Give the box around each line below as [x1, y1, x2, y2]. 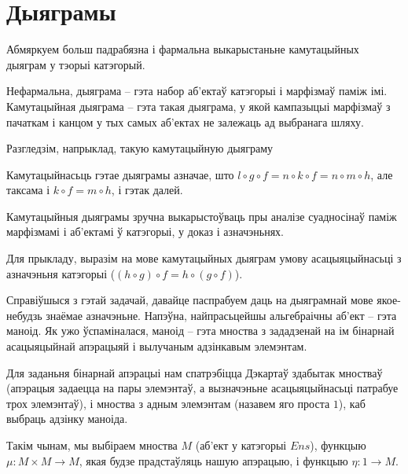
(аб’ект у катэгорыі [195, 437, 287, 453]
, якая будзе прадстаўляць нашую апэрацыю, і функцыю [79, 452, 348, 468]
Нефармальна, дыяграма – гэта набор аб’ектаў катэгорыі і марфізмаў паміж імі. [6, 83, 388, 99]
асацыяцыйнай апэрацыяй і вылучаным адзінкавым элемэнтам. [6, 338, 307, 355]
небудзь [6, 307, 42, 323]
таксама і [6, 182, 50, 198]
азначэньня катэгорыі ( [6, 265, 116, 281]
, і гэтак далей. [111, 182, 183, 198]
